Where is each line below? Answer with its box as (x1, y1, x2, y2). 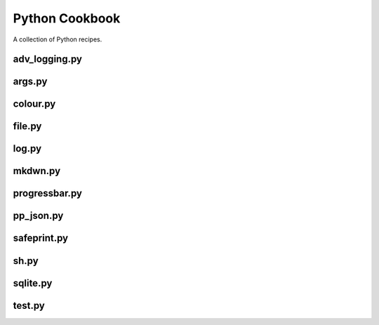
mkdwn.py (13, 165, 61, 177)
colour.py (13, 98, 56, 110)
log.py (13, 142, 42, 154)
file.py (13, 120, 42, 133)
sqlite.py (13, 277, 53, 289)
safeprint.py (13, 232, 69, 244)
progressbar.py (13, 187, 82, 199)
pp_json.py (13, 210, 64, 222)
